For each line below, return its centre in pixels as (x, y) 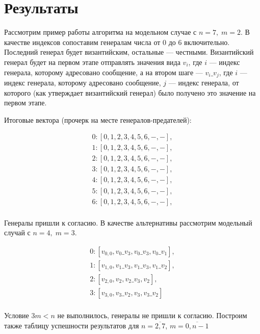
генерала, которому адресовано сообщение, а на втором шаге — (103, 72)
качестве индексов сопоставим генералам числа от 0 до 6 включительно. (117, 42)
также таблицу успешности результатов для (72, 325)
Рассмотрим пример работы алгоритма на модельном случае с (100, 32)
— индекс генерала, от (204, 82)
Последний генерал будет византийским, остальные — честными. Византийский (129, 52)
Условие (17, 315)
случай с (17, 232)
